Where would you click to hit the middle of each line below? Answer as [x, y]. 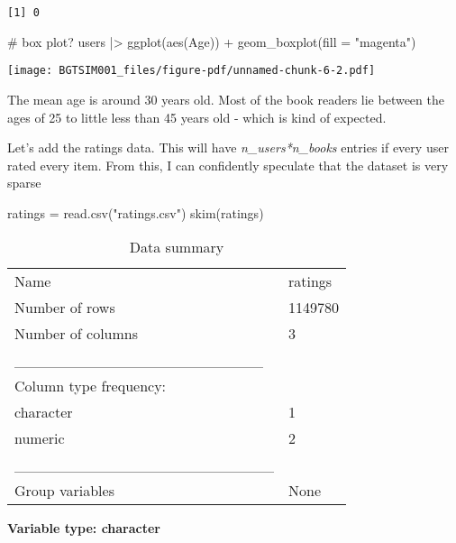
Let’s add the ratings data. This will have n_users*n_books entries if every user [228, 147]
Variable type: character [84, 528]
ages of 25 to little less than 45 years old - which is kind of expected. [197, 117]
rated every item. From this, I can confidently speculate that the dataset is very [228, 165]
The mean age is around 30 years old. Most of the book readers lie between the [226, 99]
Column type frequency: [91, 386]
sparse [24, 183]
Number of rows [65, 308]
